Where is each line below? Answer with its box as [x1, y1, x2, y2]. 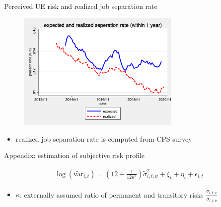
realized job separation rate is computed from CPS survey [15, 133, 192, 144]
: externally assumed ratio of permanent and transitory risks [19, 189, 204, 200]
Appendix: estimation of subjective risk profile [4, 150, 145, 160]
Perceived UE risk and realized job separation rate [4, 1, 157, 11]
